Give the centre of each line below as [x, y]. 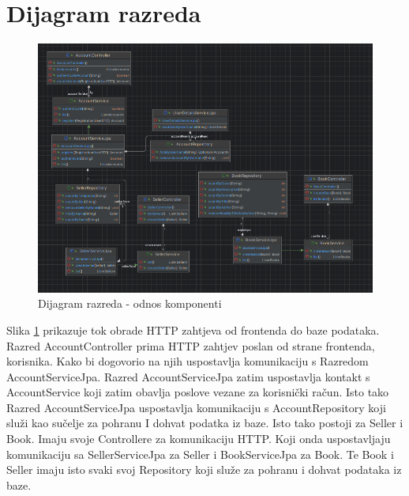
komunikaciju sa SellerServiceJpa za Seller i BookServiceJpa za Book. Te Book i [200, 454]
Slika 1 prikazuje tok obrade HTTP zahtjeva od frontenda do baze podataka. [193, 329]
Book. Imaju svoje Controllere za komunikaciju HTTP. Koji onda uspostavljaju [199, 439]
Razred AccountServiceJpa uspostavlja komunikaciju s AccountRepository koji [196, 407]
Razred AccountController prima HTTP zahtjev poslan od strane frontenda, [191, 345]
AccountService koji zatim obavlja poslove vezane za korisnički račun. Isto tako [198, 392]
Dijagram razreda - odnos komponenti [130, 303]
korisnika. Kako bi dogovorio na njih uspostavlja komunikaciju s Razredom [188, 361]
